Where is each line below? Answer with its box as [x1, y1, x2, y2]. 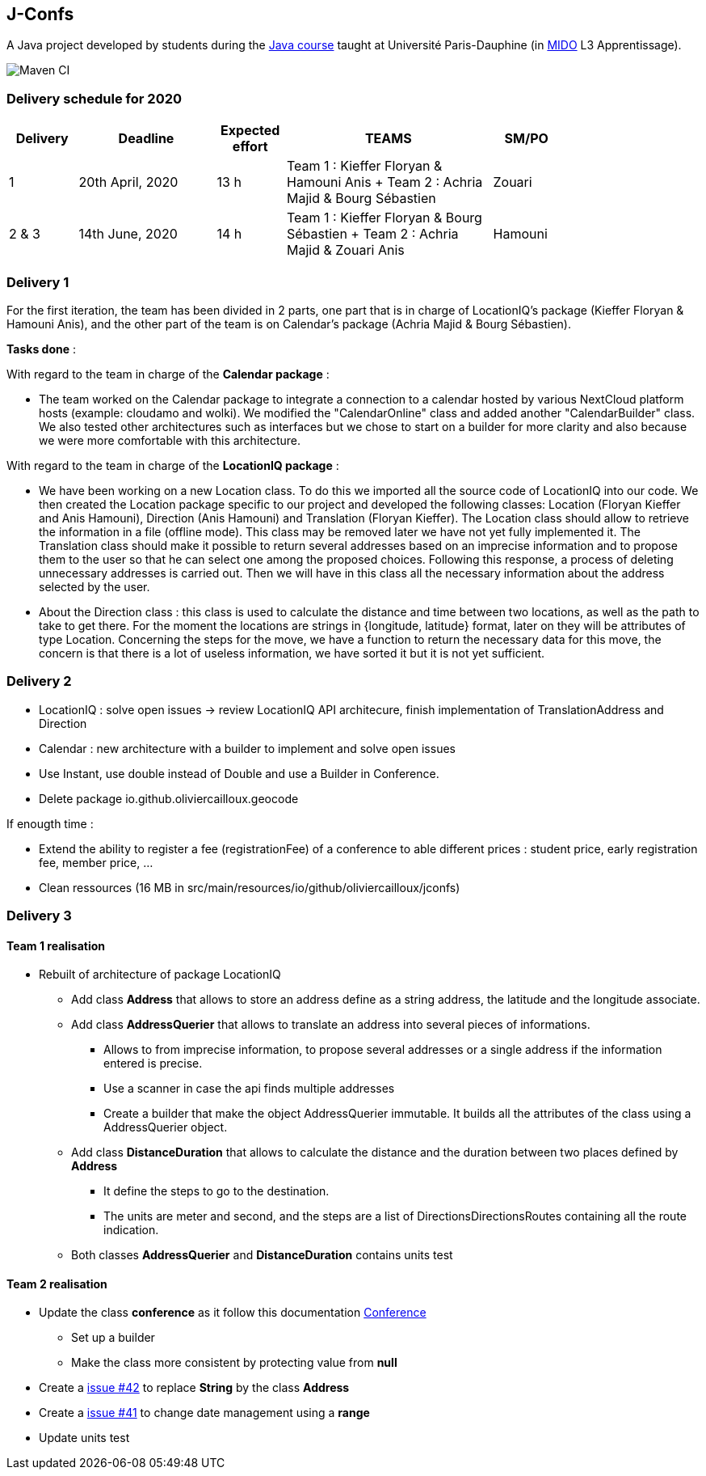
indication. [103, 1223, 159, 1237]
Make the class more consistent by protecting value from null [71, 1355, 397, 1370]
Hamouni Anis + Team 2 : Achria [287, 174, 483, 191]
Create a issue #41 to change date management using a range [39, 1406, 370, 1420]
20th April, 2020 [78, 174, 179, 191]
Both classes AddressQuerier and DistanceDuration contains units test [71, 1248, 453, 1262]
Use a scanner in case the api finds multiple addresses [103, 1081, 395, 1096]
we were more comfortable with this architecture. [39, 433, 300, 447]
